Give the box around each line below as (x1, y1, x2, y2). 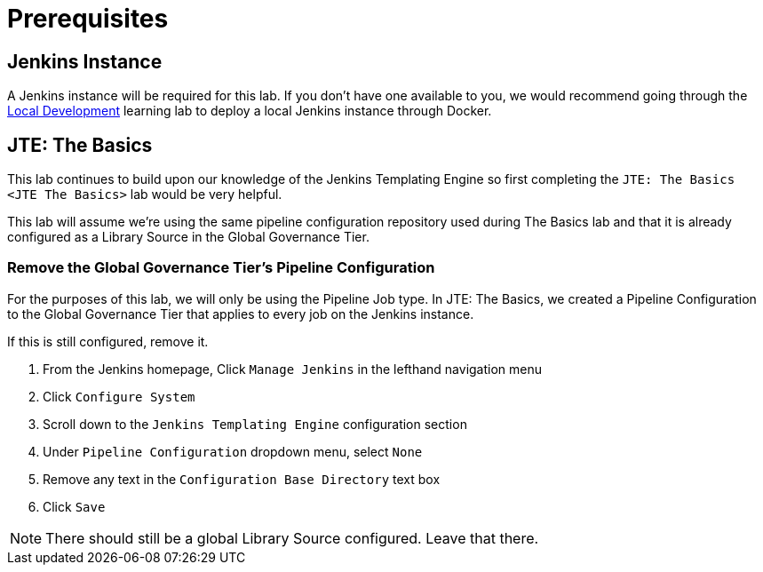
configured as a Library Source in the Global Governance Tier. (7, 229, 370, 245)
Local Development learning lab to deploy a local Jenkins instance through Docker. (7, 103, 492, 119)
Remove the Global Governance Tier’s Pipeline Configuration (7, 258, 435, 277)
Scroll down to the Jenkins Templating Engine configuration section (43, 416, 467, 432)
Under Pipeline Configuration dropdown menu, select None (43, 443, 423, 459)
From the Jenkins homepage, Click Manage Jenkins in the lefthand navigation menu (43, 361, 543, 377)
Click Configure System (43, 388, 195, 404)
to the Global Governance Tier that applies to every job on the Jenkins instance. (7, 306, 474, 322)
